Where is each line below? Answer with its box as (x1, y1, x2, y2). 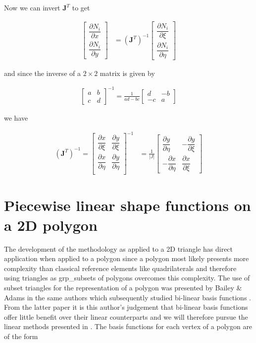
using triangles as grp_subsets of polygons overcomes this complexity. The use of (4, 273, 250, 283)
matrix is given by (100, 68, 155, 78)
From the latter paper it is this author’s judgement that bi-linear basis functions (4, 302, 248, 312)
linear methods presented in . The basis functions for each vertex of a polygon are (4, 321, 253, 332)
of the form (4, 331, 38, 341)
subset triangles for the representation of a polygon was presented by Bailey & (4, 282, 242, 292)
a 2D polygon (4, 214, 98, 235)
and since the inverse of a (4, 68, 81, 78)
